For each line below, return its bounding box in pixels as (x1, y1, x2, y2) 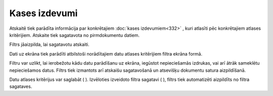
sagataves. (9, 83, 32, 89)
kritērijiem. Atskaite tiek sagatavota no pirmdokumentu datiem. (9, 32, 140, 38)
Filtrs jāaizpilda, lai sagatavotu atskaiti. (9, 41, 89, 47)
